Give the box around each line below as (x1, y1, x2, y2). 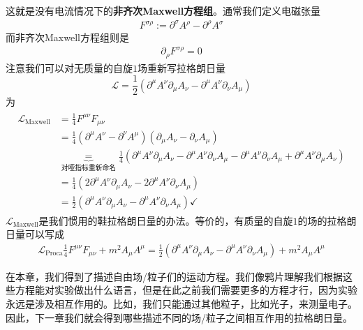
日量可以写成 (6, 227, 64, 241)
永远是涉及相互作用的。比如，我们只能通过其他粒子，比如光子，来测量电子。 (6, 296, 357, 310)
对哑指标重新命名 (61, 164, 117, 172)
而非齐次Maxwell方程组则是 (6, 30, 129, 45)
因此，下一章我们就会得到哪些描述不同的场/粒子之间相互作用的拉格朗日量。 (6, 310, 353, 324)
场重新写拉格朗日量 (138, 60, 225, 75)
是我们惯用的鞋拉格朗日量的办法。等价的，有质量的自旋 (38, 213, 293, 227)
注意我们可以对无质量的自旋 (6, 60, 133, 75)
